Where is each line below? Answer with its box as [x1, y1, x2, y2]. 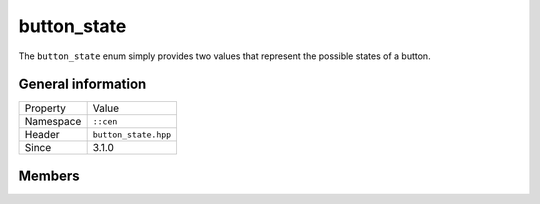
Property [24, 101, 67, 115]
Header [24, 128, 60, 142]
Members [18, 167, 80, 184]
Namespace [24, 115, 82, 129]
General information [18, 76, 147, 93]
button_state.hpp [92, 129, 172, 140]
